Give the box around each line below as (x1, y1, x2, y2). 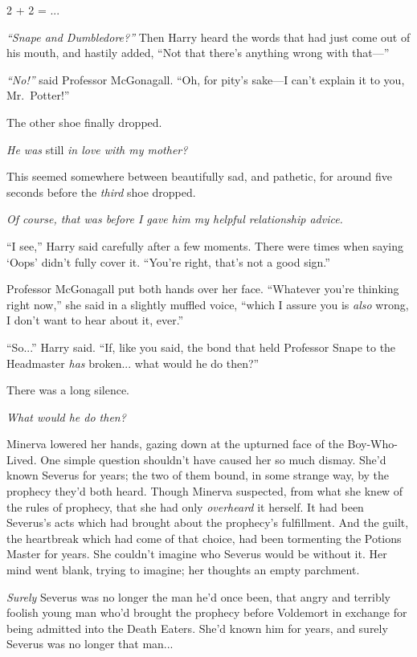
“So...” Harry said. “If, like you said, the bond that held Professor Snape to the (6, 338, 396, 355)
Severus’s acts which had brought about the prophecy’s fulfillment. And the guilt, (6, 514, 409, 531)
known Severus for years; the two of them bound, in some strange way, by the (6, 467, 390, 484)
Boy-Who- (347, 435, 398, 452)
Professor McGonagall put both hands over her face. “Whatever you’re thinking (6, 280, 399, 297)
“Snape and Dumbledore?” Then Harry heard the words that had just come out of (6, 28, 411, 45)
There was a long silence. (6, 382, 129, 398)
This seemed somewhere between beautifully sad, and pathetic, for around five (6, 168, 392, 185)
